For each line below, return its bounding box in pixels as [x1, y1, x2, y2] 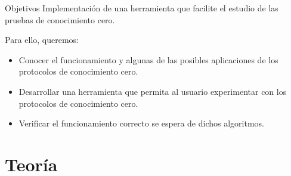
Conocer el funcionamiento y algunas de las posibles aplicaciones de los [18, 53, 278, 66]
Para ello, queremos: [5, 33, 79, 46]
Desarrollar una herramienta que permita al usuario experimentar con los [18, 85, 287, 97]
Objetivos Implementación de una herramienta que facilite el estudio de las [5, 2, 278, 14]
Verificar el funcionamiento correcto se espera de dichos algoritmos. [18, 117, 264, 129]
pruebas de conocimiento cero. [5, 13, 115, 26]
